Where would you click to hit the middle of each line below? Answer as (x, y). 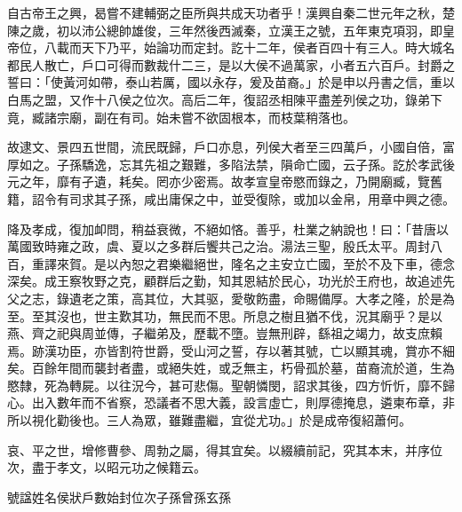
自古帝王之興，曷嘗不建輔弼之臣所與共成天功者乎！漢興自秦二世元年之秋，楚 (231, 12)
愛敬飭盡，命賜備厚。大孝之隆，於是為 (343, 298)
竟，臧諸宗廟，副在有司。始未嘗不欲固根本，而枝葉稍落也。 (181, 117)
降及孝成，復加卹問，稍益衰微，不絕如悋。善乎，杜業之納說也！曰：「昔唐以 (228, 228)
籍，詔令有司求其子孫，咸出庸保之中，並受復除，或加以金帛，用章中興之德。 (231, 198)
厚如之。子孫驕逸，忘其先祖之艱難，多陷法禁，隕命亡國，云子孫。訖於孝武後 (231, 164)
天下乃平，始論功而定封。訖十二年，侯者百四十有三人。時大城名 (268, 47)
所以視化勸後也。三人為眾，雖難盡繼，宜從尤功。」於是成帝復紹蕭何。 (209, 420)
